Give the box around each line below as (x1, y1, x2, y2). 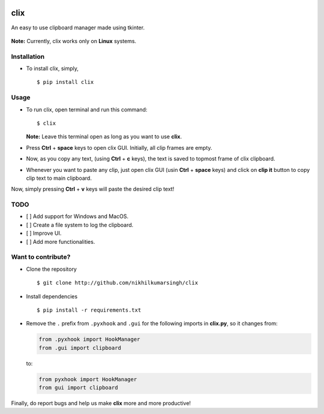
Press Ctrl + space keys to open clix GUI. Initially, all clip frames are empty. (26, 144, 212, 151)
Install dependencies (26, 292, 78, 300)
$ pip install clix (37, 78, 94, 86)
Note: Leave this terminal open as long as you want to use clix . (26, 133, 182, 140)
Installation (11, 52, 45, 61)
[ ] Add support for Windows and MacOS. (26, 213, 129, 220)
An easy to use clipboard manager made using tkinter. (11, 24, 145, 31)
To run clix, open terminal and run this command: (26, 105, 148, 113)
